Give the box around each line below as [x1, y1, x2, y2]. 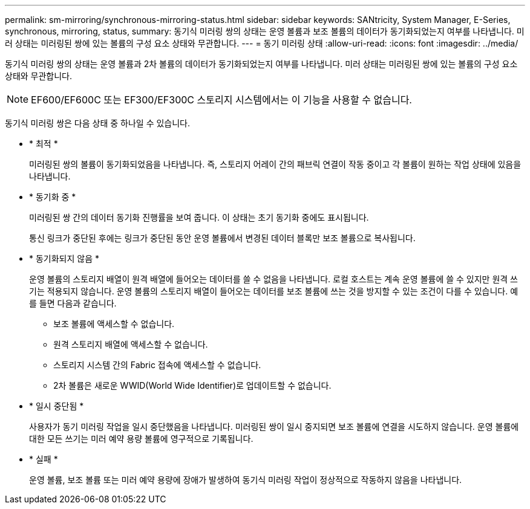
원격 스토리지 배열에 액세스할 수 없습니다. [53, 339, 208, 349]
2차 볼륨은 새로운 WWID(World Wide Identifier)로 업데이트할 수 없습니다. [53, 380, 332, 391]
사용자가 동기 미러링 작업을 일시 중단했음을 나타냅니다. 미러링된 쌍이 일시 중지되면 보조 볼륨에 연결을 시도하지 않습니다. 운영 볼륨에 [29, 421, 519, 432]
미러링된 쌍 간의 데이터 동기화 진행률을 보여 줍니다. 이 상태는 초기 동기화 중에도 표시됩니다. [29, 212, 369, 222]
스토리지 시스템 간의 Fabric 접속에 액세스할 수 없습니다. [53, 360, 261, 370]
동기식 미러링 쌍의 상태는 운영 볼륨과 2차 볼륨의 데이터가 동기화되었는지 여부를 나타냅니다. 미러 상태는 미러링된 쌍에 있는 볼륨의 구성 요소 [5, 59, 518, 69]
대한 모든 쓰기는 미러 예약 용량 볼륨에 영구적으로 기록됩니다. [29, 433, 254, 444]
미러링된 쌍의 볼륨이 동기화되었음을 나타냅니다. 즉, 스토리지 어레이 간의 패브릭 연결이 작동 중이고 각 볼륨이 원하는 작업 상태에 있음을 [29, 159, 522, 169]
